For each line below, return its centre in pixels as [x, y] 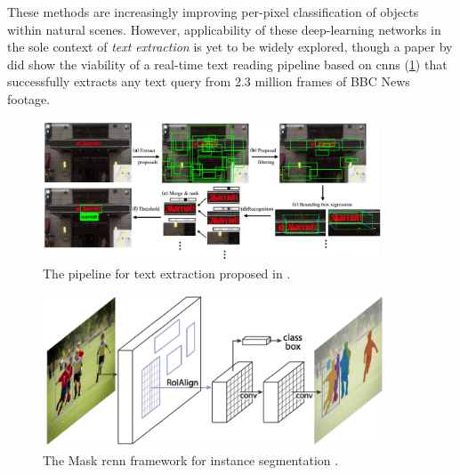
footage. [29, 98]
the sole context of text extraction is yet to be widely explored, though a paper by [230, 47]
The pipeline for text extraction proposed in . [167, 273]
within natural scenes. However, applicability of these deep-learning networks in [224, 29]
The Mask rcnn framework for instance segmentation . [191, 459]
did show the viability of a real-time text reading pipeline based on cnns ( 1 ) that [227, 64]
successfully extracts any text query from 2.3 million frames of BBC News [209, 81]
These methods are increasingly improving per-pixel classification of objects [213, 12]
